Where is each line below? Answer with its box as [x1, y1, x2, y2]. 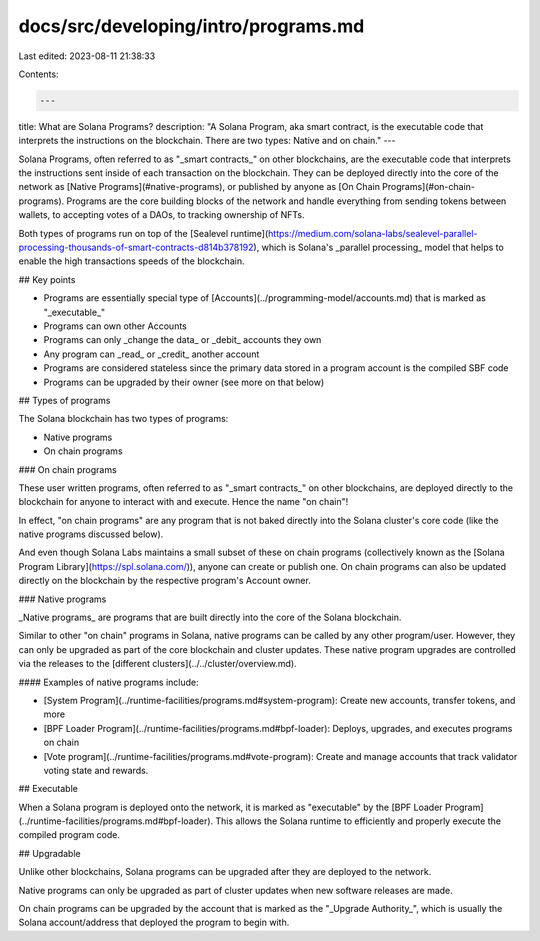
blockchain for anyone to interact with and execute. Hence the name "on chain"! [18, 496, 349, 508]
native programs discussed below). [18, 528, 164, 540]
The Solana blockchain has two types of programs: [18, 413, 229, 425]
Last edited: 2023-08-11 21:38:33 [18, 50, 156, 62]
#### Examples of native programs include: [18, 676, 199, 688]
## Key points [18, 273, 76, 285]
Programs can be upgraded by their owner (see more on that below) [43, 376, 325, 388]
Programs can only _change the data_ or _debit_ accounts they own [43, 334, 322, 346]
